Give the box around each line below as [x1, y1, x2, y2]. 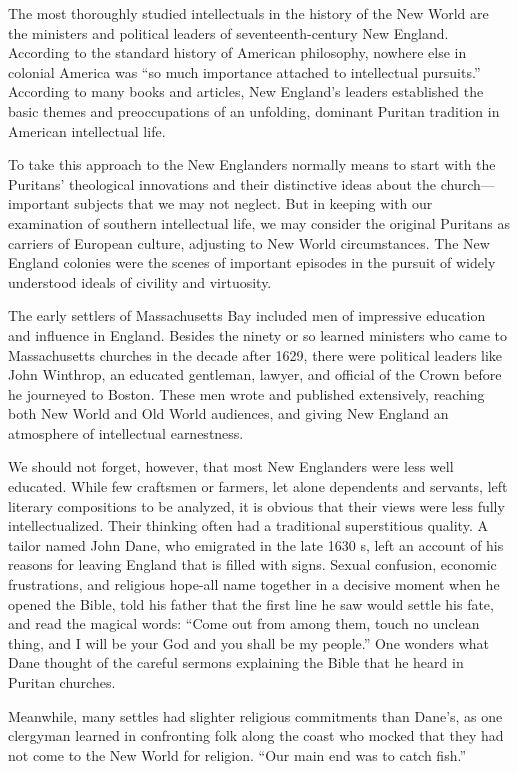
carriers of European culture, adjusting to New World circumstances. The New [8, 232, 490, 253]
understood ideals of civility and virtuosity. [8, 271, 272, 292]
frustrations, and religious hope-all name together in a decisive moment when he [8, 574, 500, 595]
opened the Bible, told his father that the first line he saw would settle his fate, [8, 593, 494, 614]
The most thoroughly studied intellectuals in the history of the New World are [8, 3, 489, 23]
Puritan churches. [8, 672, 116, 692]
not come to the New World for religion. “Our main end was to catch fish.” [8, 744, 467, 765]
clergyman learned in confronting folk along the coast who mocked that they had [8, 725, 504, 746]
